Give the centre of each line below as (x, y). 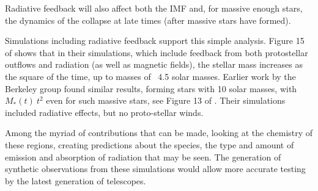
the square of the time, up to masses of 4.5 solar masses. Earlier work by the (150, 76)
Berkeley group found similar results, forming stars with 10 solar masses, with (151, 88)
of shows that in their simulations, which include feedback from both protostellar (157, 52)
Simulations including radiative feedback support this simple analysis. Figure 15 (155, 41)
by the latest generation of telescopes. (76, 180)
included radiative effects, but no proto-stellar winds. (104, 112)
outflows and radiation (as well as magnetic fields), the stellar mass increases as (154, 64)
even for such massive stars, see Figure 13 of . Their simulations (166, 100)
